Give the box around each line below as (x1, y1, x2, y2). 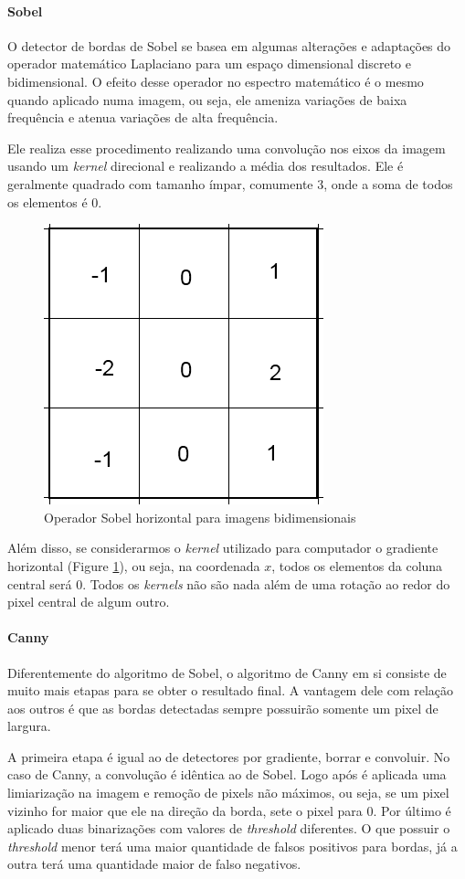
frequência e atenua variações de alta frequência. (7, 108, 279, 127)
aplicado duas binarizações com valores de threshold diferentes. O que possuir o (7, 819, 450, 838)
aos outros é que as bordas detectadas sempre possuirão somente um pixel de (7, 698, 439, 717)
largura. (7, 716, 51, 736)
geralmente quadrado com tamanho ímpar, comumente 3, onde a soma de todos (7, 174, 453, 193)
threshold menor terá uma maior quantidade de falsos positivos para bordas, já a (7, 836, 458, 855)
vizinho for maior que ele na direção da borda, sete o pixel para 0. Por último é (7, 800, 451, 820)
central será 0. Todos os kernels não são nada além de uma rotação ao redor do (7, 574, 450, 593)
